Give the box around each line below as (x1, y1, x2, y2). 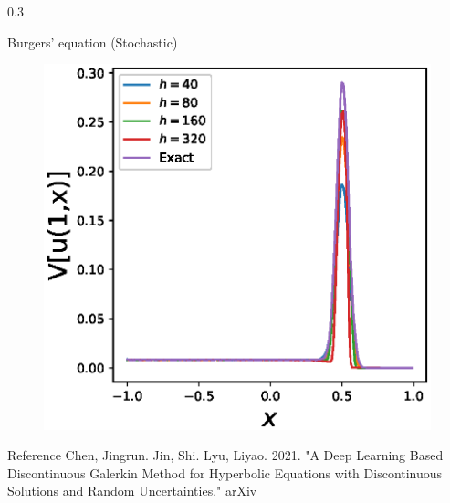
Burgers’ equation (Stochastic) (7, 32, 178, 51)
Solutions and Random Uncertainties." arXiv (7, 481, 257, 500)
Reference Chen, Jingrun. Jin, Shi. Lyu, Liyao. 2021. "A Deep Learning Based (7, 445, 444, 465)
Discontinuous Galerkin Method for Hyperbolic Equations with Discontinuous (7, 463, 443, 482)
